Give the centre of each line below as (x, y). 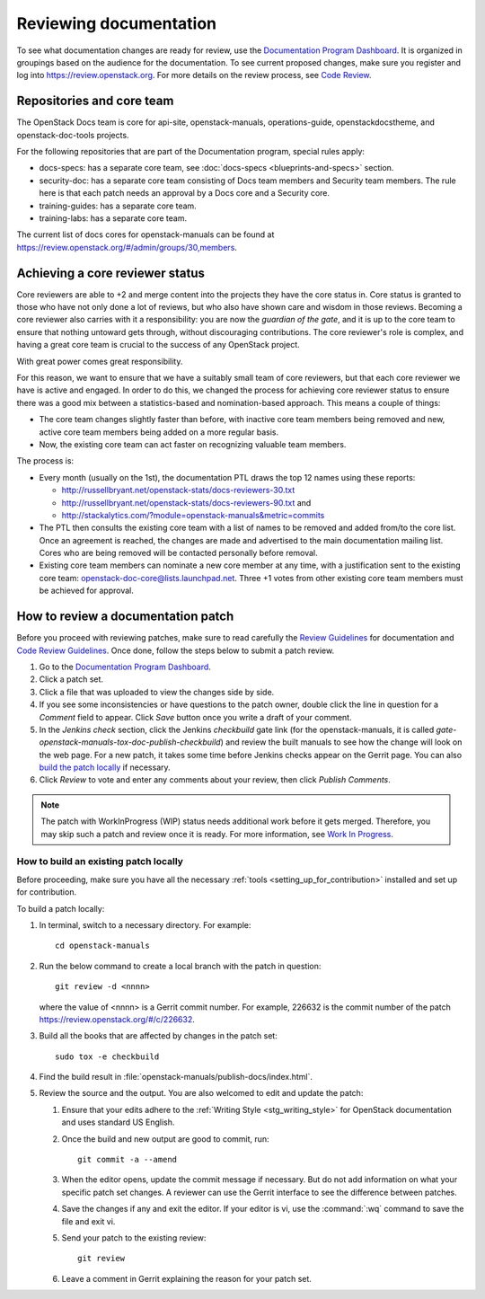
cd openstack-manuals (102, 946)
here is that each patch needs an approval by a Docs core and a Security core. (185, 193)
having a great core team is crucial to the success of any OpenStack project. (158, 345)
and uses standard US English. (118, 1122)
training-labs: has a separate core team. (113, 218)
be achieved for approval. (86, 591)
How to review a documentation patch (125, 617)
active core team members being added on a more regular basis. (159, 432)
